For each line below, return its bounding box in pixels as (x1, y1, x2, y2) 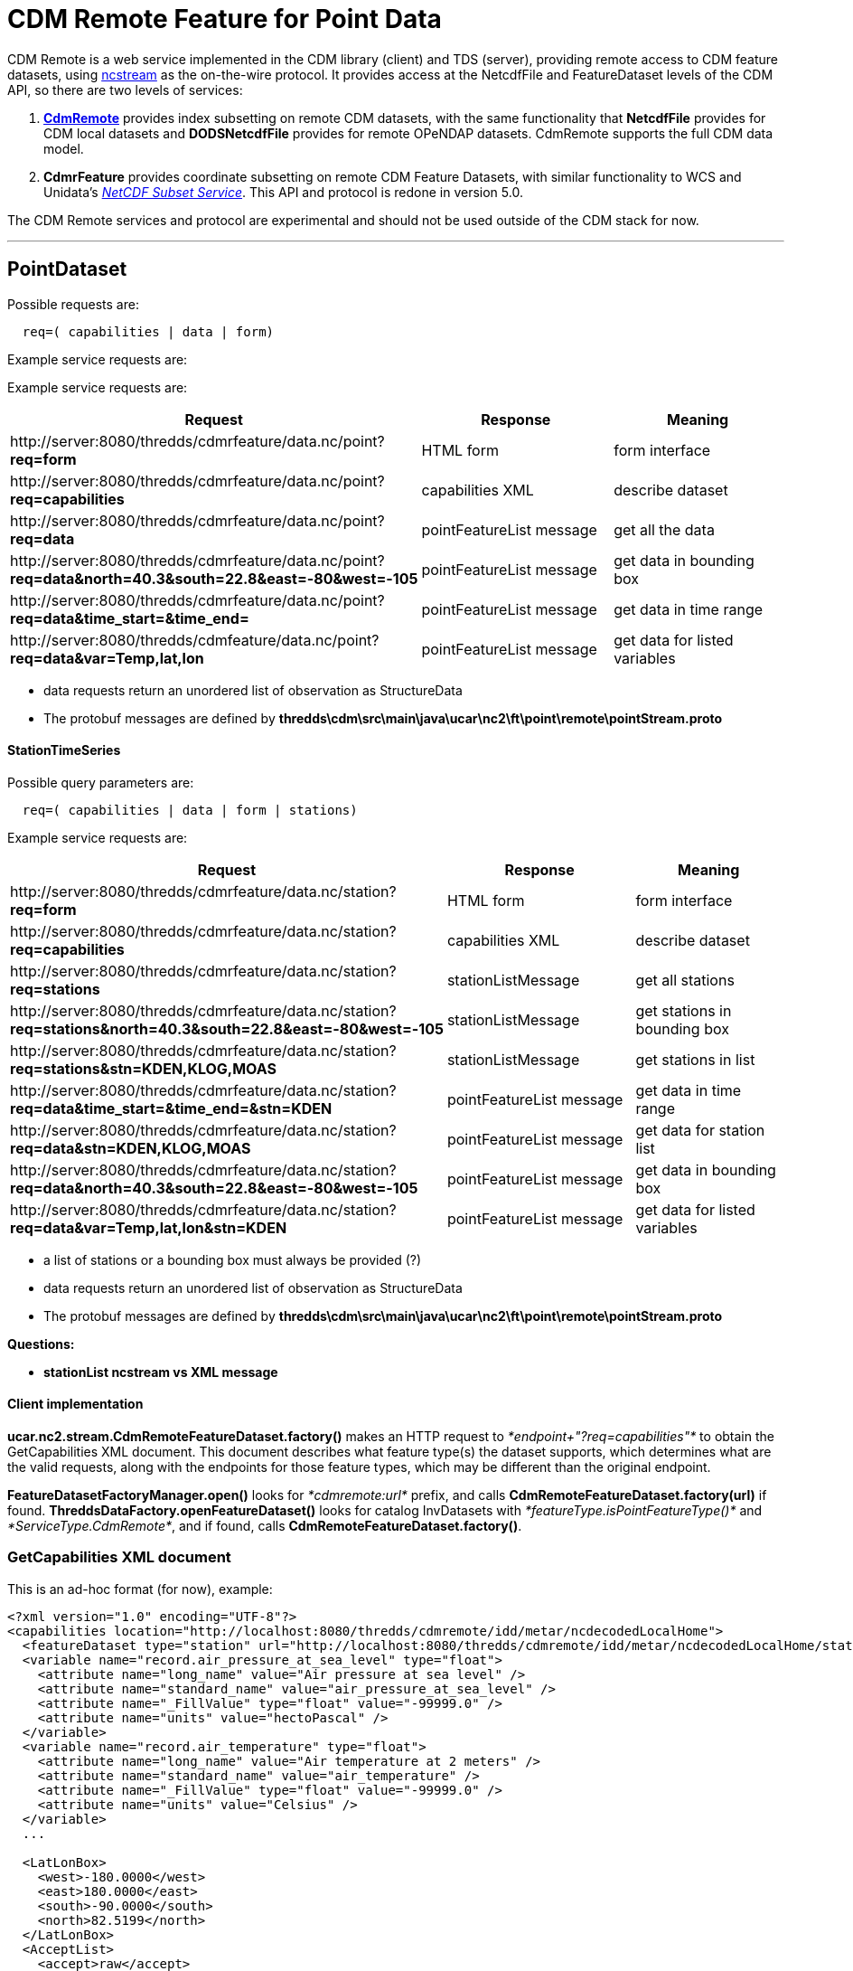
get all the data (614, 520, 715, 539)
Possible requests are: (7, 296, 139, 312)
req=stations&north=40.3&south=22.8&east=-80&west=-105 (10, 1019, 444, 1038)
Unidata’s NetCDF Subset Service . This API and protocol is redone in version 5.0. (43, 184, 523, 200)
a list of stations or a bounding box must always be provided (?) (43, 1251, 422, 1268)
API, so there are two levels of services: (7, 81, 243, 98)
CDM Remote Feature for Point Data (7, 4, 442, 34)
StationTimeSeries (7, 742, 121, 759)
